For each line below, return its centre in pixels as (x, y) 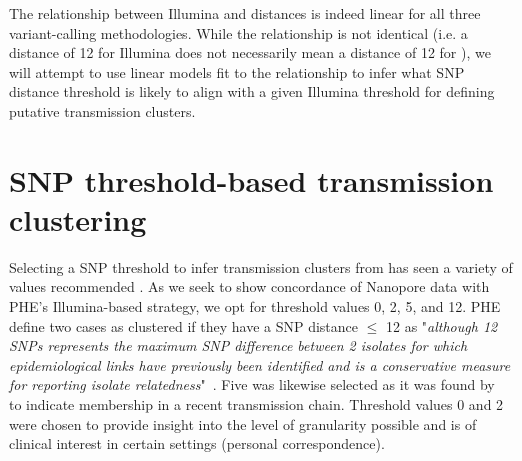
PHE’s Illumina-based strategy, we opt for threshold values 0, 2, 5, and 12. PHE (255, 306)
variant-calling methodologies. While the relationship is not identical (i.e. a (238, 32)
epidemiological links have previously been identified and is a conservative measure (260, 364)
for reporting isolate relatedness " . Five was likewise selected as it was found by (252, 384)
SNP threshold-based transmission (251, 179)
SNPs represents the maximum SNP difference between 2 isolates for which (238, 345)
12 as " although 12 (441, 325)
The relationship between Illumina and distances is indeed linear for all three (245, 13)
